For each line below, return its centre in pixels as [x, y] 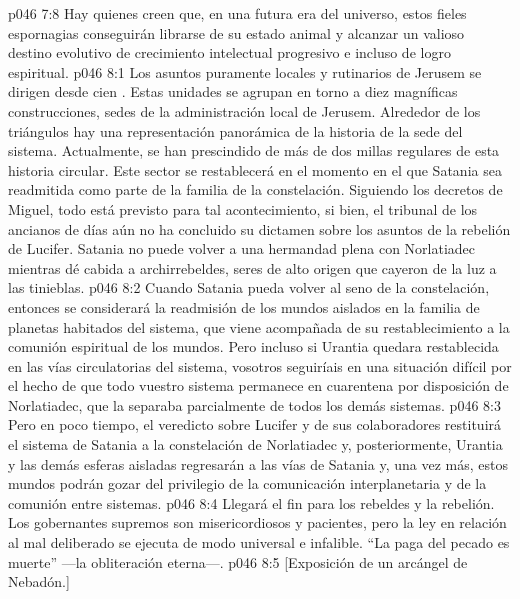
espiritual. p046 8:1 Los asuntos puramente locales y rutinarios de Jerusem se [245, 71]
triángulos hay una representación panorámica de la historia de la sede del [235, 130]
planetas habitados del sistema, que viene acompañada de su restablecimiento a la [259, 326]
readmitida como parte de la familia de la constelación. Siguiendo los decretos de [255, 189]
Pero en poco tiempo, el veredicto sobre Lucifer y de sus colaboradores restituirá [255, 424]
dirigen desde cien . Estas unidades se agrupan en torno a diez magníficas [233, 91]
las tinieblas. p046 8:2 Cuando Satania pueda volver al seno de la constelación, [249, 287]
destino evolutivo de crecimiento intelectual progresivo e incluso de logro [229, 52]
